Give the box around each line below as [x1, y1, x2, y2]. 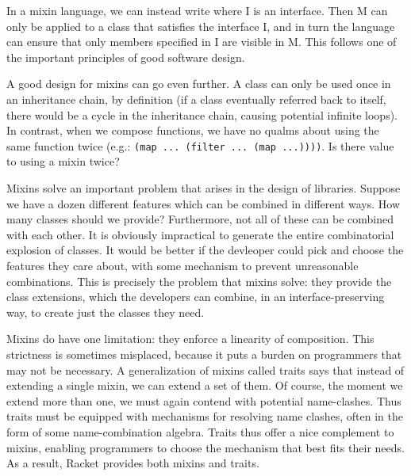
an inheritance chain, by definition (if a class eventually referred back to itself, [6, 90, 386, 107]
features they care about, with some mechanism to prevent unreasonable [6, 257, 359, 273]
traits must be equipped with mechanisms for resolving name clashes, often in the [6, 408, 403, 425]
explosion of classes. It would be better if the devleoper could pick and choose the [6, 242, 404, 258]
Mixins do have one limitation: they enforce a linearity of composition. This [6, 330, 375, 347]
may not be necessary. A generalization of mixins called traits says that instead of [6, 361, 405, 378]
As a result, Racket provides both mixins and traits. [6, 455, 259, 471]
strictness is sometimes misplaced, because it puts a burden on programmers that [6, 345, 402, 362]
